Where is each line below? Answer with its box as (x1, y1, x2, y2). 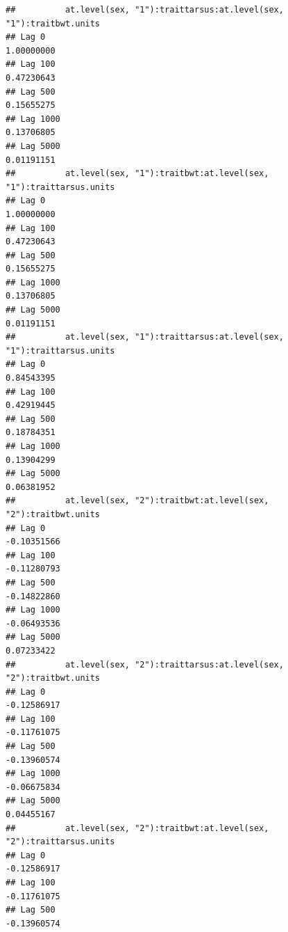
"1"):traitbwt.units (6, 18, 101, 29)
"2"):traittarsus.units (6, 837, 115, 847)
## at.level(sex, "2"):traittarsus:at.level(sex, (6, 659, 284, 670)
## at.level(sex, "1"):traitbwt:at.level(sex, (6, 168, 269, 179)
